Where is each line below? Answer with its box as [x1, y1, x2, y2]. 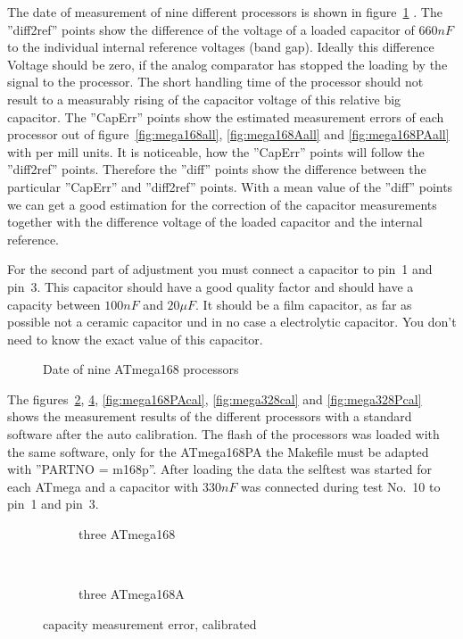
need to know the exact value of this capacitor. [7, 329, 263, 348]
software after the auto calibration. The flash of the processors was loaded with [7, 425, 440, 444]
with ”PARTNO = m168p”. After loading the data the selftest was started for [7, 460, 433, 478]
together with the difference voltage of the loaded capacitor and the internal [7, 212, 423, 231]
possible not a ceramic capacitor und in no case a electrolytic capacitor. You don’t [7, 312, 457, 331]
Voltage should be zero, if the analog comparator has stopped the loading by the [7, 54, 448, 73]
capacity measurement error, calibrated [43, 614, 257, 633]
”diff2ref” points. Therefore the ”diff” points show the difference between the [7, 160, 426, 178]
